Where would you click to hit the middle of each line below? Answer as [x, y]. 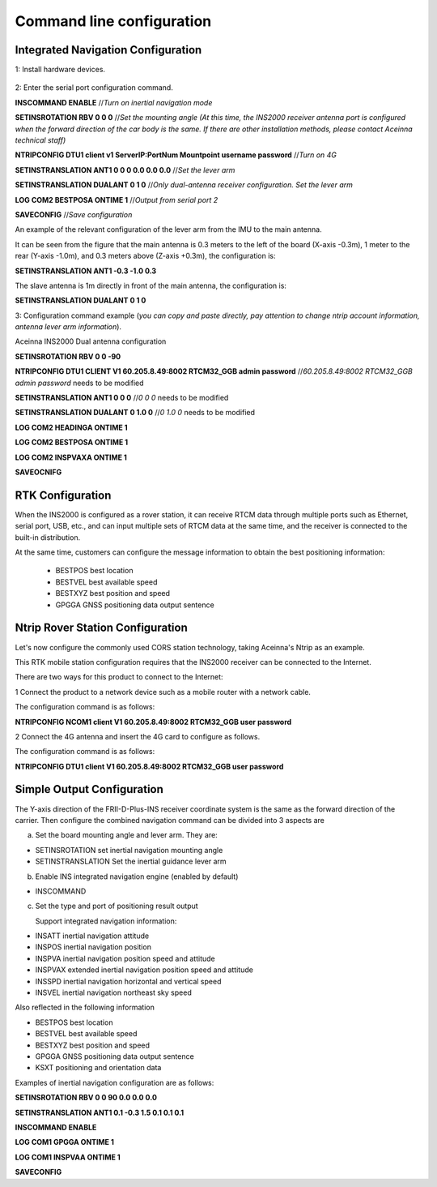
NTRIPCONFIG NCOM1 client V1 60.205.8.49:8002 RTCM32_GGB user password [153, 722]
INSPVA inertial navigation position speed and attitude [125, 958]
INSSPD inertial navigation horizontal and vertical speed [128, 981]
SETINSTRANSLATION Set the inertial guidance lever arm [131, 861]
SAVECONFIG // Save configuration [74, 214]
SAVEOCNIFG [38, 472]
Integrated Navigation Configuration [108, 50]
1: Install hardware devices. [60, 70]
